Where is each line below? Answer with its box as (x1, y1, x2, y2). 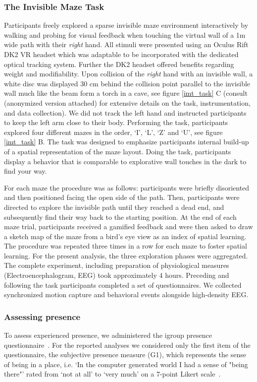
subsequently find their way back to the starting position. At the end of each (4, 211, 237, 222)
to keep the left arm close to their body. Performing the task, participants (4, 117, 228, 127)
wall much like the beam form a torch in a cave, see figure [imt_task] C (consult (4, 88, 248, 98)
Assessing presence (4, 310, 81, 322)
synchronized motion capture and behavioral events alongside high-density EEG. (4, 289, 249, 300)
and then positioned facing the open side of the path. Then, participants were (4, 192, 240, 202)
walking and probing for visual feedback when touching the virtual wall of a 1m (4, 29, 246, 40)
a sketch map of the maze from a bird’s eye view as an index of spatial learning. (4, 231, 247, 241)
